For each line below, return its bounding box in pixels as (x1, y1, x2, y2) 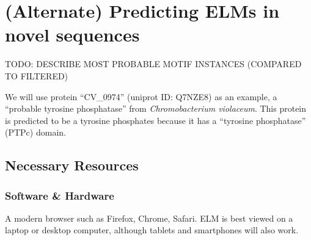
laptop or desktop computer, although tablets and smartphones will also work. (5, 224, 299, 236)
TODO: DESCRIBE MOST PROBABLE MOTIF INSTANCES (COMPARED (5, 57, 302, 70)
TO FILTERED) (5, 69, 68, 82)
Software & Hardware (5, 187, 114, 203)
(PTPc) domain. (5, 126, 66, 139)
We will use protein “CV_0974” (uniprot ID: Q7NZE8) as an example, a (5, 90, 277, 103)
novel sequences (5, 22, 140, 47)
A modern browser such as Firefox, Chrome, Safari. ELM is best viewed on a (5, 211, 293, 224)
